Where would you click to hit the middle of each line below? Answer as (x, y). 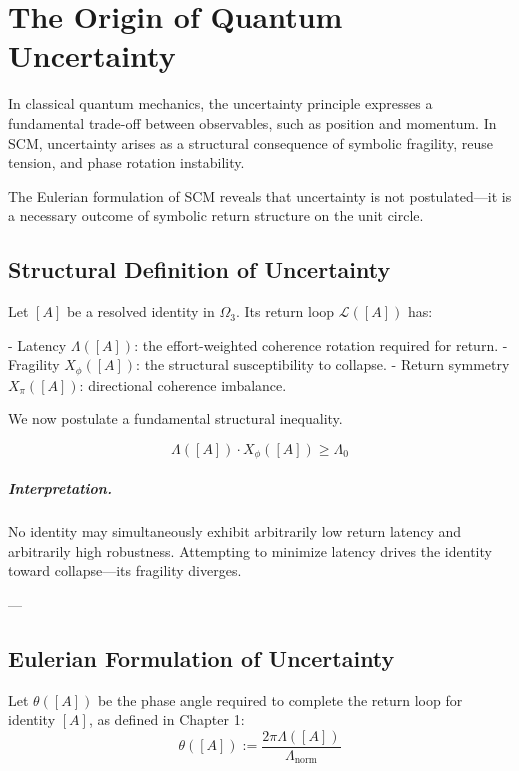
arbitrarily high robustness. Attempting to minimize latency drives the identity (250, 550)
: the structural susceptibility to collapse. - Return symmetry (323, 364)
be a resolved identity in (140, 311)
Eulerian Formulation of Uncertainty (201, 657)
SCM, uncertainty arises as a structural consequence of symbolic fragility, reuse (250, 142)
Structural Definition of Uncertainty (199, 269)
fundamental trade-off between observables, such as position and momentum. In (252, 122)
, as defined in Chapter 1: (166, 719)
